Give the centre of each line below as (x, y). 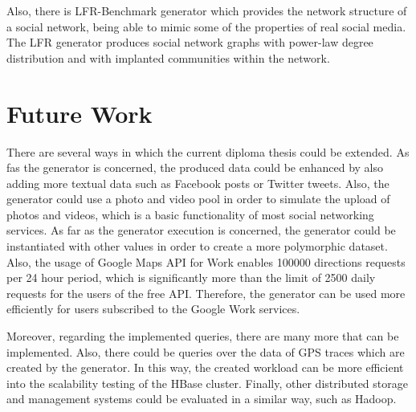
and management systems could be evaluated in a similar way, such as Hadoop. (202, 399)
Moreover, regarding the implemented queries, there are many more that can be (203, 336)
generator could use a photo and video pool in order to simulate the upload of (198, 199)
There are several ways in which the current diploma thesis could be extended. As (208, 151)
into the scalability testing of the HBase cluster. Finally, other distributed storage (207, 383)
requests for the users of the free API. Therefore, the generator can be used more (206, 293)
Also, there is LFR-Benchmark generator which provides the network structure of (207, 10)
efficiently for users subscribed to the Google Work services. (153, 309)
